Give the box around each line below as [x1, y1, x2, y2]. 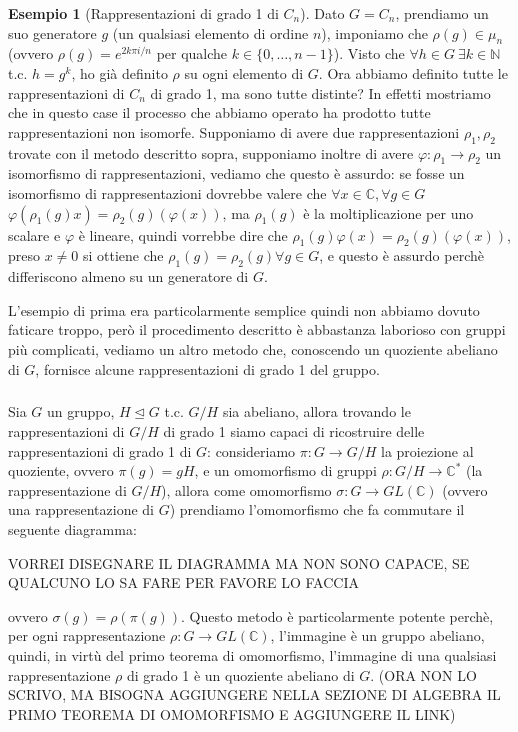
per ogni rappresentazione [8, 625, 166, 646]
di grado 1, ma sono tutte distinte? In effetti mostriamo [150, 82, 491, 103]
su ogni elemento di [184, 62, 304, 83]
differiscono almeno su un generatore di [8, 266, 249, 287]
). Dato [300, 3, 345, 23]
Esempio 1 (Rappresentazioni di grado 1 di [8, 3, 279, 23]
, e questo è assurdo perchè [319, 245, 484, 266]
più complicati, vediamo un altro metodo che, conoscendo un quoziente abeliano [8, 338, 498, 359]
